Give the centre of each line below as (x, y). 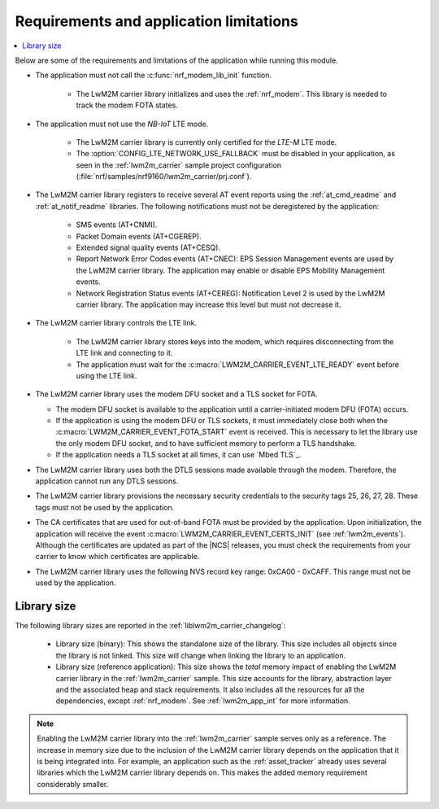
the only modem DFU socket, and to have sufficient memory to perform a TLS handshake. (206, 443)
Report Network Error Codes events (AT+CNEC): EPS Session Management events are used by (235, 259)
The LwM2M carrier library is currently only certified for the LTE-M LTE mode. (206, 142)
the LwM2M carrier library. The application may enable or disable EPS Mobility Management (230, 270)
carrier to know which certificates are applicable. (117, 557)
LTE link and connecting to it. (124, 353)
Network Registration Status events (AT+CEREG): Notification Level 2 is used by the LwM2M (230, 293)
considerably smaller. (73, 784)
